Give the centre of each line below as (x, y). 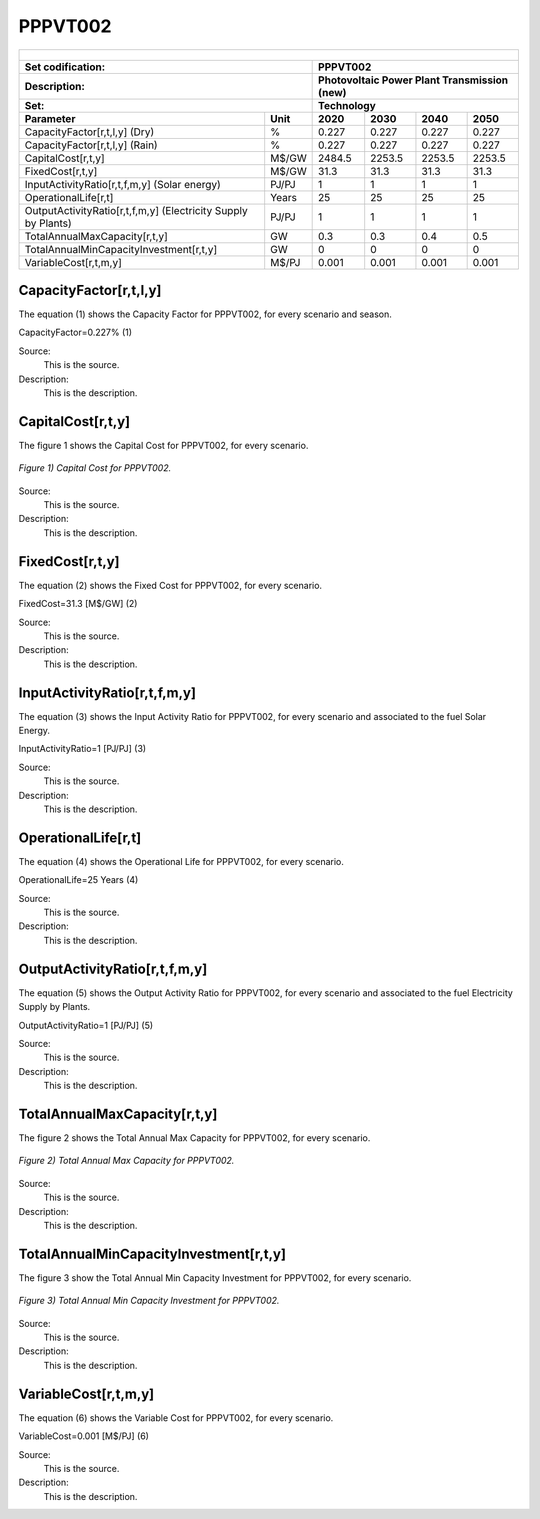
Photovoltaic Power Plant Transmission (413, 80)
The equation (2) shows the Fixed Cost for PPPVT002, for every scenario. (170, 585)
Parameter (50, 118)
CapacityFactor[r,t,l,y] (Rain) (91, 145)
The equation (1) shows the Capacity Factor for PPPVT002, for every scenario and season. (205, 314)
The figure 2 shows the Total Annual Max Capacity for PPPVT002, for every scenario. (194, 1138)
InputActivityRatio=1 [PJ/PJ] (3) (82, 749)
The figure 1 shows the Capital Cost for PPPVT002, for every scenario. (163, 445)
